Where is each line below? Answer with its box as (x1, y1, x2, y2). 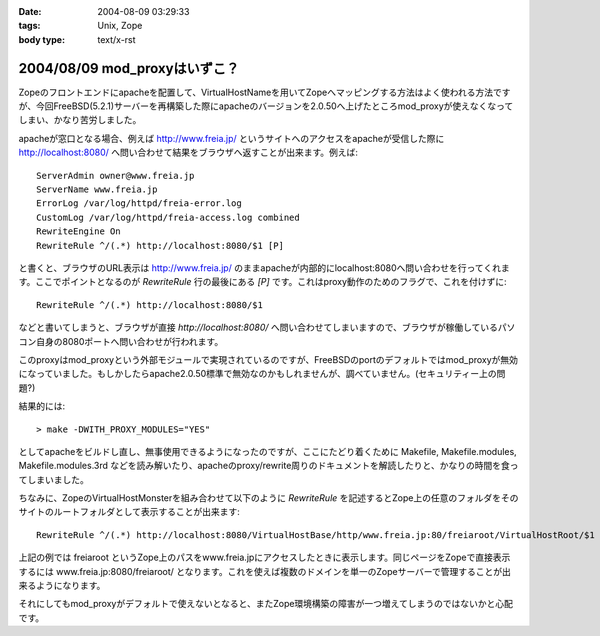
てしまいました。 (18, 473, 89, 485)
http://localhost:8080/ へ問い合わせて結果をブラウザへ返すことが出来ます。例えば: (18, 146, 359, 159)
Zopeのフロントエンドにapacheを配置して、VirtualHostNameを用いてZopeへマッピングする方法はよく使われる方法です (18, 86, 511, 98)
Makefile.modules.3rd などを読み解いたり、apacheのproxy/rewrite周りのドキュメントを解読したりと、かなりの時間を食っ (18, 460, 519, 472)
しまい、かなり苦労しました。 (18, 114, 142, 126)
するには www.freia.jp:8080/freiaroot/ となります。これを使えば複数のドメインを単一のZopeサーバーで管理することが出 (18, 565, 512, 577)
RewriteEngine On (36, 226, 121, 237)
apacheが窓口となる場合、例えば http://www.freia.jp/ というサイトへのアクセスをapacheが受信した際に (18, 132, 445, 144)
